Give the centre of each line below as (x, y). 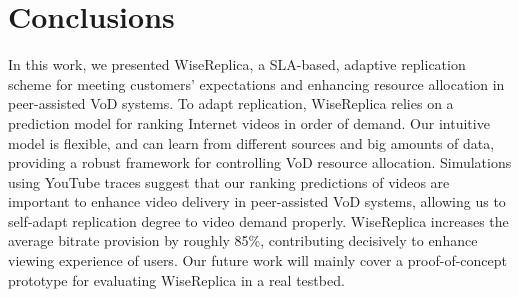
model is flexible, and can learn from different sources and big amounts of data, (251, 142)
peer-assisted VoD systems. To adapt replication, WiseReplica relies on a (231, 103)
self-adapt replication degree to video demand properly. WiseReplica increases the (258, 220)
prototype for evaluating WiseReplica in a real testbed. (176, 279)
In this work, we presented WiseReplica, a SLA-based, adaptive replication (237, 64)
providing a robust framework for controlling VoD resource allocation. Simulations (260, 162)
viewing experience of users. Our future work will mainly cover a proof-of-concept (257, 260)
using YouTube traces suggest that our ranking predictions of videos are (229, 181)
